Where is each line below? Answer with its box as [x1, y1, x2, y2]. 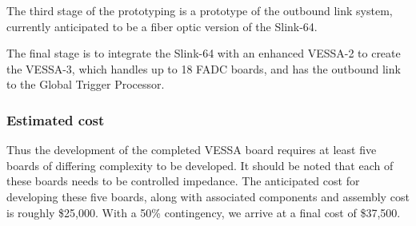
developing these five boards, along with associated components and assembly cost [6, 188, 410, 204]
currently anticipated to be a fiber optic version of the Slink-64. [6, 18, 318, 34]
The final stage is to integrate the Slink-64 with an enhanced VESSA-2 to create [6, 45, 401, 61]
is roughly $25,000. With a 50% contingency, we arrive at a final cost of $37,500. [6, 204, 401, 220]
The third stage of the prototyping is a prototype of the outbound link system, [6, 2, 393, 18]
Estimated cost [6, 109, 105, 129]
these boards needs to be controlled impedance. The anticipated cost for [6, 172, 360, 189]
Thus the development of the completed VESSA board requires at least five [6, 141, 377, 158]
